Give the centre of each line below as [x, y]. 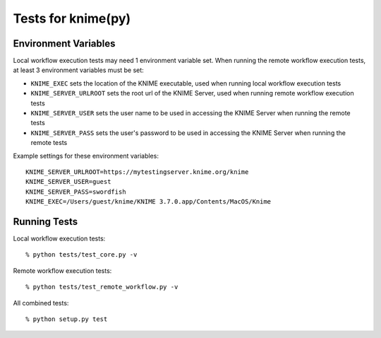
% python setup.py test [67, 319]
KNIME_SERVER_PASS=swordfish [76, 192]
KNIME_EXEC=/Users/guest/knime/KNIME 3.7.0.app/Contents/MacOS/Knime [149, 202]
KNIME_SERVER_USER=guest [68, 182]
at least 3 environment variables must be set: [78, 70]
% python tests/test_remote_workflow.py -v [102, 287]
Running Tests [45, 222]
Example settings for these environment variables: [86, 156]
